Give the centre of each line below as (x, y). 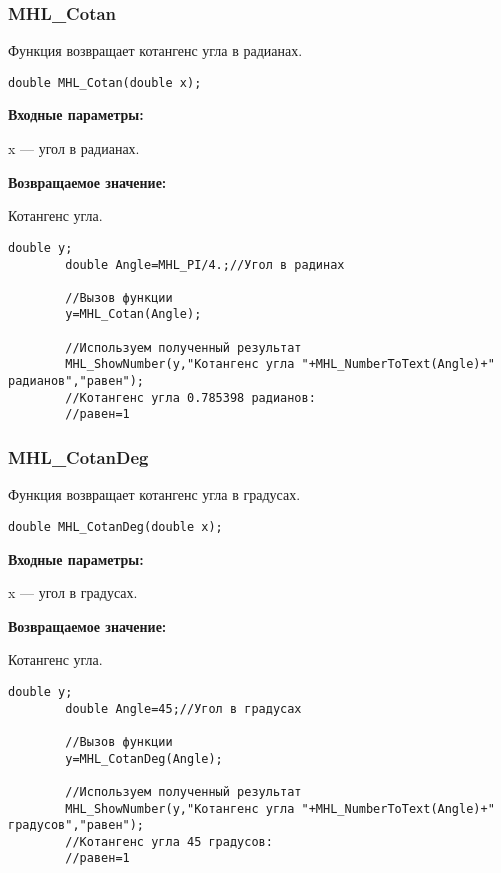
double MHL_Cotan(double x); (105, 82)
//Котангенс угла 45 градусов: (169, 841)
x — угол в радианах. (74, 148)
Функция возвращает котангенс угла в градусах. (154, 494)
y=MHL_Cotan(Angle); (133, 314)
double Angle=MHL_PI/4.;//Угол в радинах (205, 264)
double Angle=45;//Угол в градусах (183, 708)
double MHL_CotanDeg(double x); (115, 526)
